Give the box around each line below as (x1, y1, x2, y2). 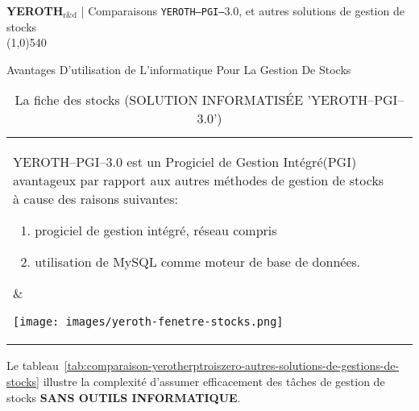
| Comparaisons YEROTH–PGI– (81, 2, 225, 19)
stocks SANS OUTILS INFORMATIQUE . (6, 388, 241, 405)
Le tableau (6, 357, 59, 374)
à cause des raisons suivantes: (13, 189, 178, 209)
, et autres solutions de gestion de (239, 2, 404, 19)
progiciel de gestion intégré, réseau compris (35, 221, 277, 240)
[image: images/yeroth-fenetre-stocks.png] (13, 315, 284, 329)
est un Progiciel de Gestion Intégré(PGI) (127, 152, 357, 172)
